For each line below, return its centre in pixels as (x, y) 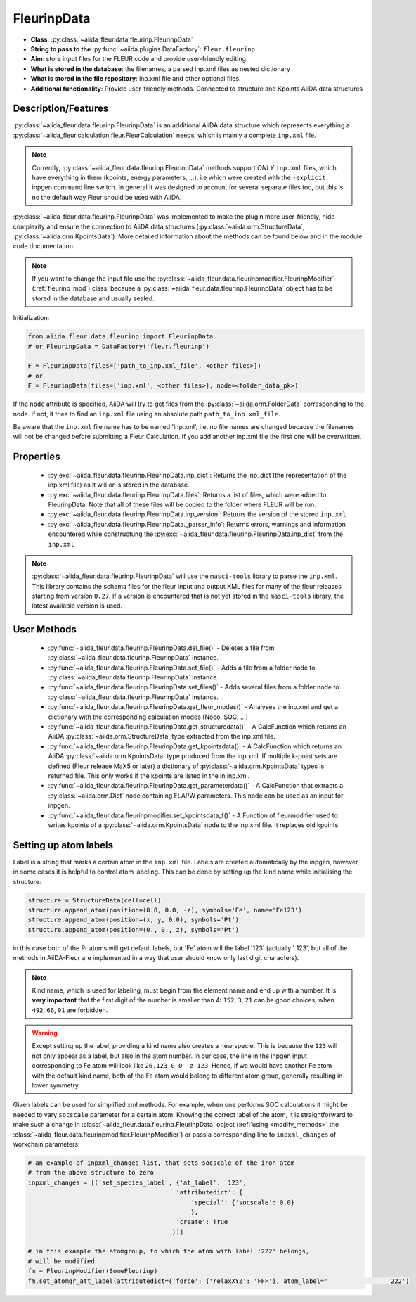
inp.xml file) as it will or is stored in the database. (119, 485)
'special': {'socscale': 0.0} (243, 1202)
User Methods (45, 630)
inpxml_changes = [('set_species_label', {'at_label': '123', (137, 1182)
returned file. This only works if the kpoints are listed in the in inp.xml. (149, 776)
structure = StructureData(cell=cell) (95, 900)
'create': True (202, 1222)
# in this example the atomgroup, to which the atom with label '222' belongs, (169, 1251)
